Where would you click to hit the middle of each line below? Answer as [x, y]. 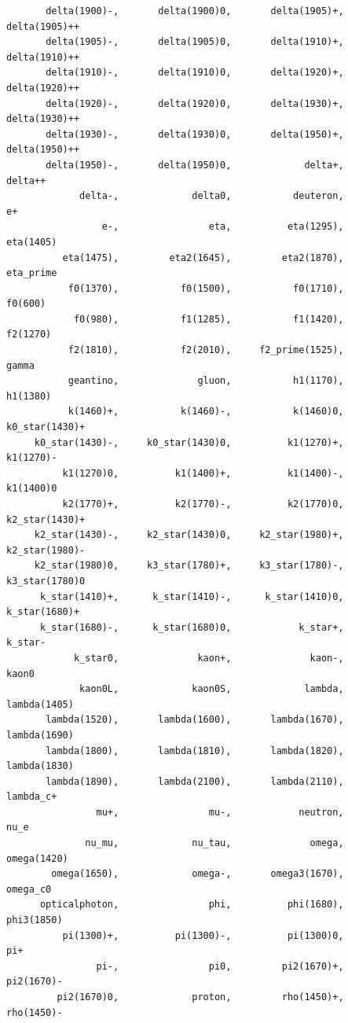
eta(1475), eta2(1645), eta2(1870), [203, 258]
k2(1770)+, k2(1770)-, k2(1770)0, [203, 504]
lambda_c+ [32, 797]
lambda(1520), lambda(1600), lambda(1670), [195, 720]
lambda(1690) [40, 735]
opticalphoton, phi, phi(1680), [192, 905]
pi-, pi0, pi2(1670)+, [220, 966]
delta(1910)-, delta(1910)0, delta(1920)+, [195, 73]
